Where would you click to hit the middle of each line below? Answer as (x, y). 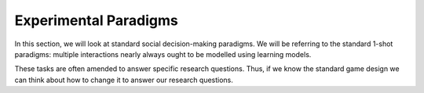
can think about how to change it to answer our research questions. (124, 80)
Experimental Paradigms (96, 20)
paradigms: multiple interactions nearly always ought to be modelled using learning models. (163, 54)
